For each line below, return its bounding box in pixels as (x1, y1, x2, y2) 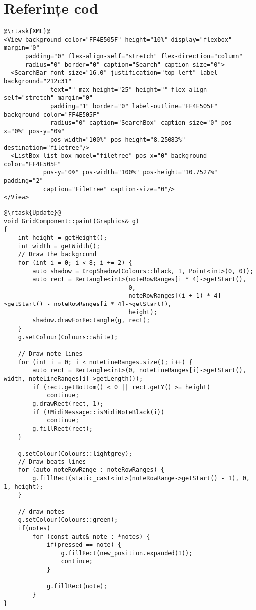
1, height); (4, 483, 43, 490)
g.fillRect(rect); (32, 425, 93, 432)
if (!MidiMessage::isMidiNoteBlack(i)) (32, 408, 165, 416)
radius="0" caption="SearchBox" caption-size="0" (50, 119, 218, 127)
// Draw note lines (18, 350, 83, 358)
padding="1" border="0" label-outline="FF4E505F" (50, 103, 218, 110)
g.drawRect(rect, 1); (32, 400, 104, 407)
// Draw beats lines (18, 458, 86, 465)
